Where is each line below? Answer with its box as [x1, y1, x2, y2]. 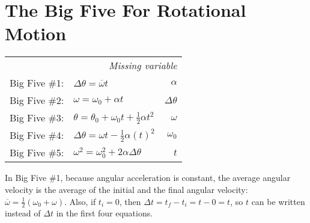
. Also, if [64, 195, 96, 207]
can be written [251, 195, 305, 207]
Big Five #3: [10, 111, 64, 125]
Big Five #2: [10, 93, 64, 108]
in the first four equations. [56, 207, 153, 219]
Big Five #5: [10, 145, 64, 160]
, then [119, 195, 141, 207]
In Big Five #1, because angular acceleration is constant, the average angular [5, 171, 291, 184]
